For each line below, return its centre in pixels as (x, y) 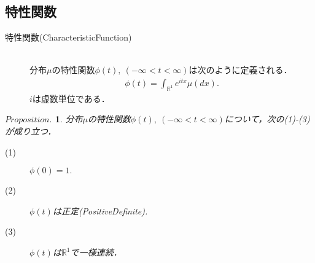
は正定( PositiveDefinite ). (100, 210)
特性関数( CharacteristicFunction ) (68, 37)
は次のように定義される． (240, 70)
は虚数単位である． (71, 98)
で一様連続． (96, 252)
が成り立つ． (31, 131)
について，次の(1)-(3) (267, 119)
